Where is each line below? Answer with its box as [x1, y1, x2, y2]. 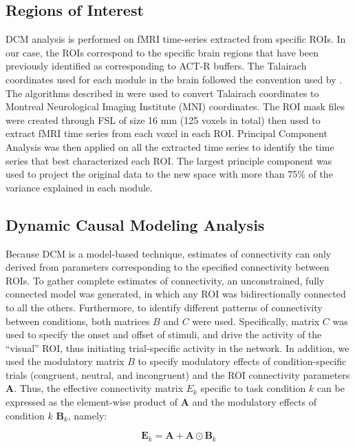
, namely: [67, 408, 107, 422]
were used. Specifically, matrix [192, 313, 320, 328]
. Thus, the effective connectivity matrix [14, 381, 184, 395]
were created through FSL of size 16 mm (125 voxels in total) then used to [6, 112, 321, 127]
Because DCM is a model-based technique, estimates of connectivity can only [6, 246, 332, 260]
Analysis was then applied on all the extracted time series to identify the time [6, 139, 334, 154]
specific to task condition [200, 381, 306, 395]
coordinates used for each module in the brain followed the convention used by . [6, 72, 343, 86]
